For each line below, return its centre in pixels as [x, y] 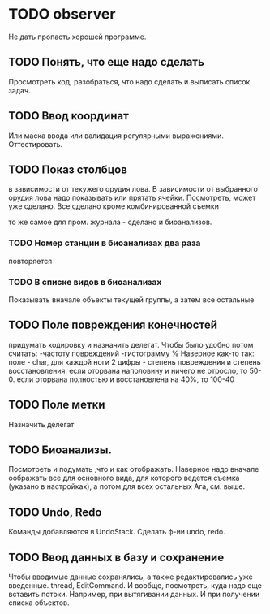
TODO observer [62, 14]
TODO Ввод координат [69, 116]
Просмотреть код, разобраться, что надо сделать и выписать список [129, 81]
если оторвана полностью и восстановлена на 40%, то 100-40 [126, 379]
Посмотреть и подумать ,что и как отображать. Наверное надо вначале [134, 469]
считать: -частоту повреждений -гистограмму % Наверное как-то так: [131, 353]
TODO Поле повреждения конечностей [113, 325]
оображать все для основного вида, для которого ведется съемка [124, 478]
